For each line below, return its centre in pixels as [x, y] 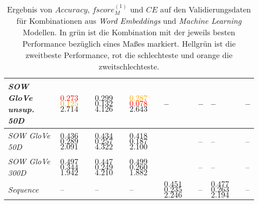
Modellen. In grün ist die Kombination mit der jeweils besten [129, 32]
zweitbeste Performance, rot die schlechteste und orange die [129, 55]
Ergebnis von [30, 9]
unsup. [21, 109]
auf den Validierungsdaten [205, 9]
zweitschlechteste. [129, 67]
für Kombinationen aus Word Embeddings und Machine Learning [129, 21]
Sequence [23, 190]
